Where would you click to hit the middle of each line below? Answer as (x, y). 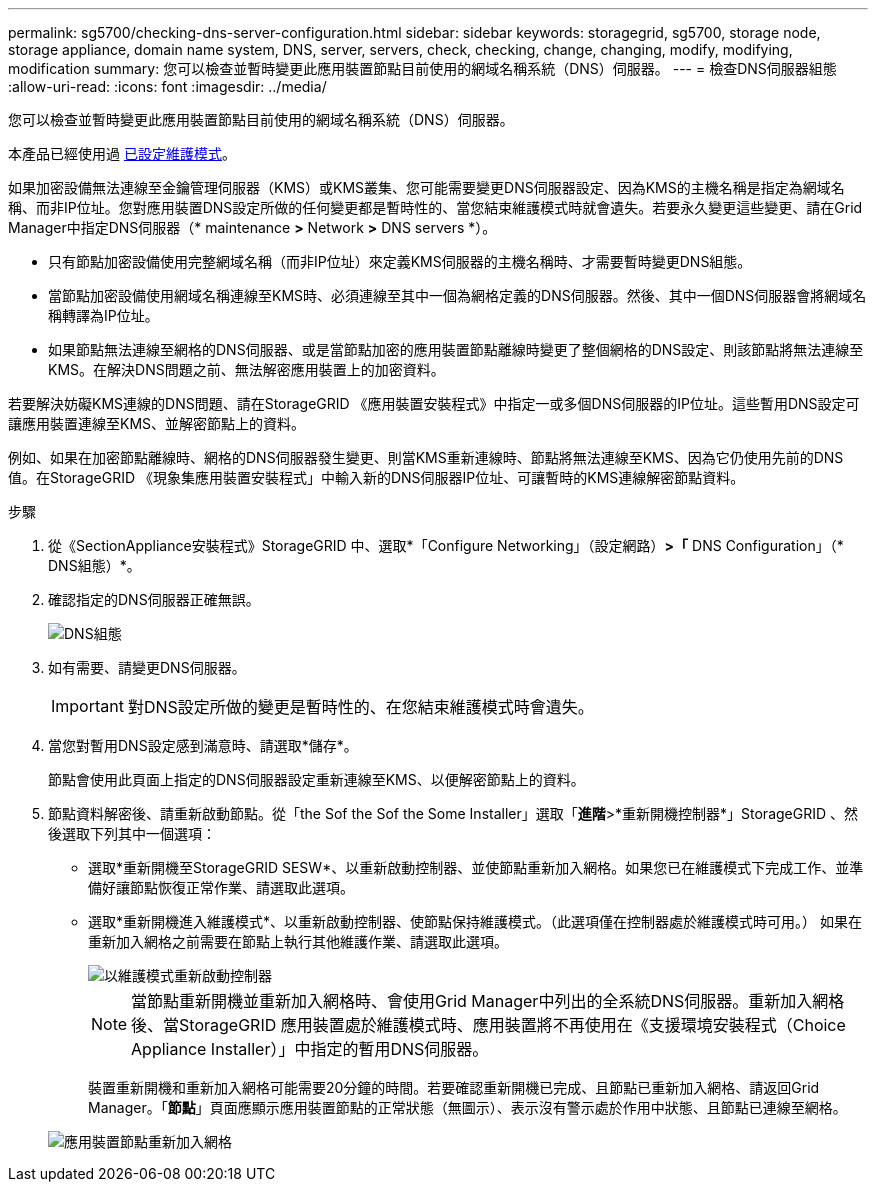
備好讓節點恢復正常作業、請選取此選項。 (221, 887)
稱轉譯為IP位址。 (103, 315)
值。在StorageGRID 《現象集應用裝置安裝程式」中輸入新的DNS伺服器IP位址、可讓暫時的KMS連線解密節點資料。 (376, 477)
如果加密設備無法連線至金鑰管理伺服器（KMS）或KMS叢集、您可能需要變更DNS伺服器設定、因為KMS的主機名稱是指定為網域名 (426, 187)
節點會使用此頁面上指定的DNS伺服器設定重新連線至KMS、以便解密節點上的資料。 (316, 779)
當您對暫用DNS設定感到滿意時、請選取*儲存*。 (203, 745)
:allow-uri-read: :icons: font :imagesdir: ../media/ (167, 86)
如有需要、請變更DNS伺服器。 (147, 667)
